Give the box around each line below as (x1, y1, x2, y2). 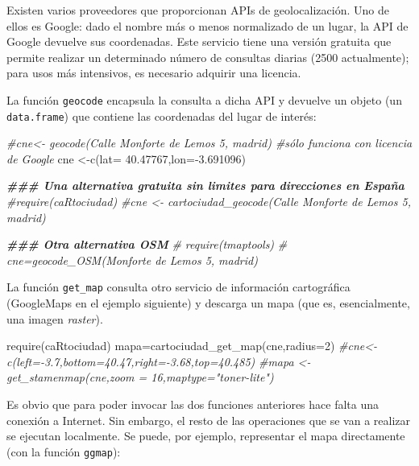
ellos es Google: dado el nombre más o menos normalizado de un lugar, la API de (6, 17, 409, 34)
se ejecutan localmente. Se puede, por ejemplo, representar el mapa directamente (6, 427, 405, 444)
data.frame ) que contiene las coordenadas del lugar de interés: (6, 107, 317, 124)
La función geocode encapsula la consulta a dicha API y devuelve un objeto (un (6, 91, 402, 108)
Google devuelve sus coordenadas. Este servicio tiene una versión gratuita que (6, 33, 392, 50)
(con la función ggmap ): (6, 443, 121, 460)
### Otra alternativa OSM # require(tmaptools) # (6, 236, 288, 253)
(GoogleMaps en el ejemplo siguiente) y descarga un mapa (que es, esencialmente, (6, 295, 410, 311)
